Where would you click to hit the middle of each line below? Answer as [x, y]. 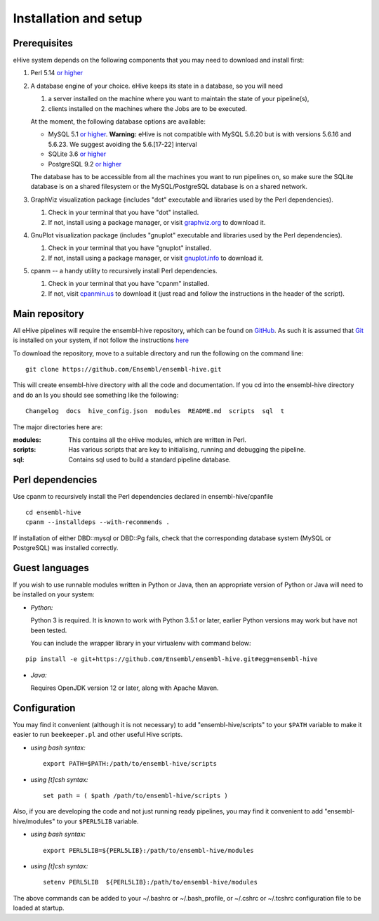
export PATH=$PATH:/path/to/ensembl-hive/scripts [130, 764]
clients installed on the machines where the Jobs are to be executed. [147, 108]
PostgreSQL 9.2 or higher [85, 164]
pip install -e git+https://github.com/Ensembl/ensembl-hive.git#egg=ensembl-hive [172, 659]
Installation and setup [78, 18]
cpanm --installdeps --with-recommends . [98, 522]
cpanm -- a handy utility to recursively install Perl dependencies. [124, 271]
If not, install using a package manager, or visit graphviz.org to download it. [157, 222]
